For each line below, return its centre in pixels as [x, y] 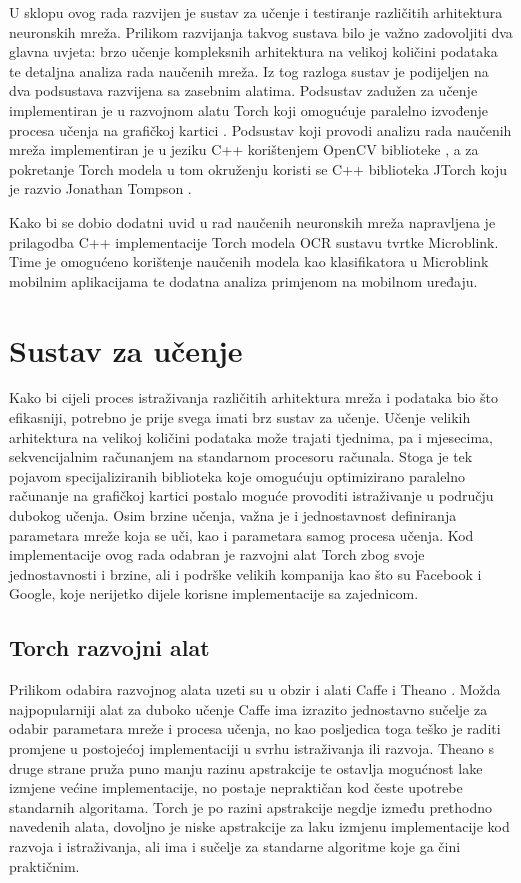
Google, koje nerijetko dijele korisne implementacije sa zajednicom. [214, 593]
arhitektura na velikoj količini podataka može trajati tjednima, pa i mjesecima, [251, 436]
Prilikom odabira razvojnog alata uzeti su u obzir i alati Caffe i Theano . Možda [255, 689]
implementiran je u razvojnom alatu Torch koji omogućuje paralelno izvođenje [248, 109]
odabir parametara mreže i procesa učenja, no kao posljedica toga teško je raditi [255, 728]
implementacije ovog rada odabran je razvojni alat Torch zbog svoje [217, 554]
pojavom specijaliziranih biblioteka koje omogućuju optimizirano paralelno [237, 475]
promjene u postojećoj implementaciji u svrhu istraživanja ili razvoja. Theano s [252, 747]
